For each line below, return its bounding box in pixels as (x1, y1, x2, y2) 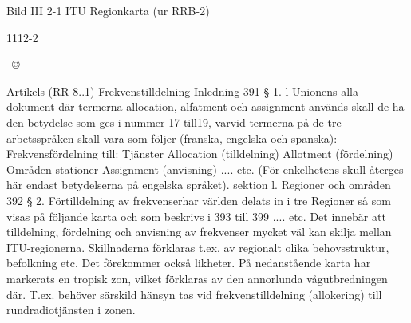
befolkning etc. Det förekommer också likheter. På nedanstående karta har (6, 254, 371, 271)
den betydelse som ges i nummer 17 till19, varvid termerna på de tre (6, 113, 342, 130)
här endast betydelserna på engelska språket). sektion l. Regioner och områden (6, 176, 391, 193)
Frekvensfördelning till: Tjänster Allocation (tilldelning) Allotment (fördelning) (6, 145, 393, 162)
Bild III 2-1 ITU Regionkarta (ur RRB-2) (6, 2, 210, 18)
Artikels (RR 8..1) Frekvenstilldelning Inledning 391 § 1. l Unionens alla (6, 82, 358, 99)
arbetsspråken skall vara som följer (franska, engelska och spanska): (6, 129, 338, 146)
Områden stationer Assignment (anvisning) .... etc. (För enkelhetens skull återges (6, 160, 404, 177)
